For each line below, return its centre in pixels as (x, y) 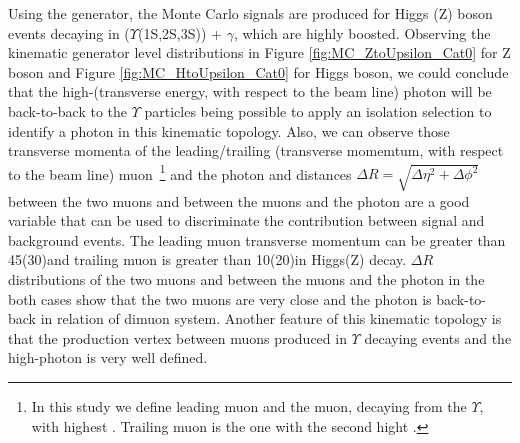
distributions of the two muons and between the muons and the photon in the (246, 279)
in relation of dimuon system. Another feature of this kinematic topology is (271, 318)
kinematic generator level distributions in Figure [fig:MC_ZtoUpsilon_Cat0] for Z (259, 52)
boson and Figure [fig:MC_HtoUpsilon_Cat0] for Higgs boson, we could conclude (258, 71)
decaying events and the (438, 337)
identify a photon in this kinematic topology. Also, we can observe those (229, 130)
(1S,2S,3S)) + (179, 32)
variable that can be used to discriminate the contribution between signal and (246, 220)
